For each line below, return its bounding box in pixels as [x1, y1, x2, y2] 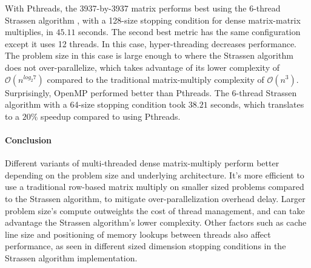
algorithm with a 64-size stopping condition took [5, 98, 186, 111]
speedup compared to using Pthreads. [41, 109, 181, 122]
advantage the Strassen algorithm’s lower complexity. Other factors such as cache [5, 216, 307, 229]
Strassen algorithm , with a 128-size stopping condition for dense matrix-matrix [5, 13, 301, 26]
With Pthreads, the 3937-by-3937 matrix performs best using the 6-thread [5, 2, 281, 14]
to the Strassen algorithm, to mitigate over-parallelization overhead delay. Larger [5, 192, 306, 204]
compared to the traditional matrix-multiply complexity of [47, 73, 264, 85]
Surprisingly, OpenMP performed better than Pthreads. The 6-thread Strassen [5, 86, 297, 99]
